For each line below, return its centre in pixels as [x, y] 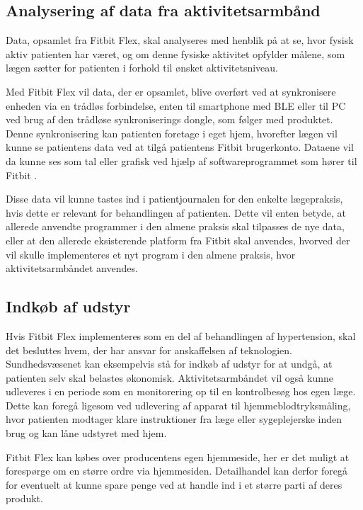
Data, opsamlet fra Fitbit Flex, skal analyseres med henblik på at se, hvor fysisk [180, 40]
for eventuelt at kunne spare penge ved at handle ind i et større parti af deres [174, 484]
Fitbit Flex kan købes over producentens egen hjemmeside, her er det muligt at [178, 457]
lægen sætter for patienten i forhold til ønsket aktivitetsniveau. [142, 68]
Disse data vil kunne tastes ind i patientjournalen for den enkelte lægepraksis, [174, 199]
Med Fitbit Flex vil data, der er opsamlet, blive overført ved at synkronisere [171, 91]
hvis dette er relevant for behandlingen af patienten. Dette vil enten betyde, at [176, 212]
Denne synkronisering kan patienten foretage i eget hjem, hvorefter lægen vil [172, 133]
